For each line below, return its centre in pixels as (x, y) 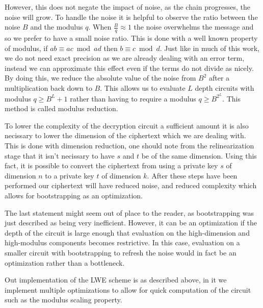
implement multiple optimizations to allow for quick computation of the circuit (128, 289)
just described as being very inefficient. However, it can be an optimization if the (131, 223)
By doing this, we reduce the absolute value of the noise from (100, 78)
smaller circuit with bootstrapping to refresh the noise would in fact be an (121, 252)
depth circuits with (225, 87)
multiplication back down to (48, 87)
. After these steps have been (192, 175)
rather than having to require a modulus (133, 98)
